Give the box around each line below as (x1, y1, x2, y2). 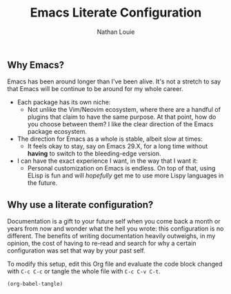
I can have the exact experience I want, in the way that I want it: (17, 157, 199, 165)
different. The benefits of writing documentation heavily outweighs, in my (7, 232, 216, 240)
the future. (27, 179, 58, 187)
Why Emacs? (7, 59, 65, 70)
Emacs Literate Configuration (30, 5, 202, 21)
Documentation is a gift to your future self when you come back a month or (7, 217, 221, 226)
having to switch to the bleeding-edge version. (27, 150, 161, 158)
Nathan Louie (97, 28, 135, 36)
